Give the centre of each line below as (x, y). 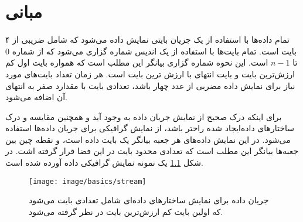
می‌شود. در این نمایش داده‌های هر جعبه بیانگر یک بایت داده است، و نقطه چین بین (148, 139)
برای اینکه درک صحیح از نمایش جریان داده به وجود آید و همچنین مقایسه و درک (144, 116)
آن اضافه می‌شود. (37, 97)
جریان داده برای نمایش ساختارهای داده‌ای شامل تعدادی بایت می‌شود (149, 200)
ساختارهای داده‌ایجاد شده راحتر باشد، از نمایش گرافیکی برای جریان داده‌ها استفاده (150, 128)
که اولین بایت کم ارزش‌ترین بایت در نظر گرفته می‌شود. (126, 211)
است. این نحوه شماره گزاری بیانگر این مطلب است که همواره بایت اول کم (137, 62)
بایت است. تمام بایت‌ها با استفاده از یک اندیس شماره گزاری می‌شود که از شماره (154, 51)
